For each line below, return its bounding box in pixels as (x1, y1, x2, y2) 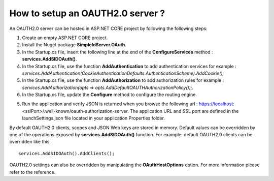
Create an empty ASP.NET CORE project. (22, 35, 108, 41)
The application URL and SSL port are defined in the (129, 108, 239, 114)
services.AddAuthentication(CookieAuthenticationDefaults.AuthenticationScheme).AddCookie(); (22, 70, 224, 76)
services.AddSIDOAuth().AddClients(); (18, 150, 115, 156)
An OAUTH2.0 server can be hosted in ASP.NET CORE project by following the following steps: (9, 25, 208, 32)
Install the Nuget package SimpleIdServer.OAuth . (22, 42, 127, 48)
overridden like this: (9, 139, 51, 145)
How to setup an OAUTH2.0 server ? (9, 8, 165, 19)
